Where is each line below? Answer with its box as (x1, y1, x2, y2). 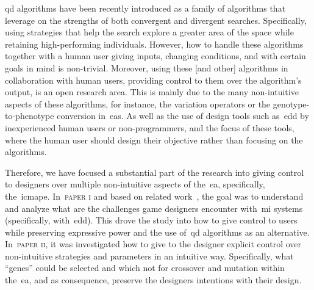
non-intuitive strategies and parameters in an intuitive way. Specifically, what (5, 249, 294, 262)
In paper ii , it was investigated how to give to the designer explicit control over (5, 237, 301, 250)
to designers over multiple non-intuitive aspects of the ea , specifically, (5, 178, 265, 190)
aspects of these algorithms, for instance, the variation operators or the (5, 97, 271, 110)
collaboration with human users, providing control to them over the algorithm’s (5, 73, 302, 86)
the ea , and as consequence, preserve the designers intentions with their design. (5, 274, 302, 286)
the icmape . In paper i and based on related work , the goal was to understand (5, 189, 304, 202)
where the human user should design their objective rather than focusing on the (5, 133, 303, 146)
